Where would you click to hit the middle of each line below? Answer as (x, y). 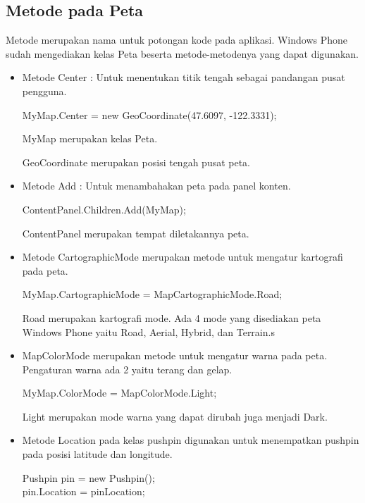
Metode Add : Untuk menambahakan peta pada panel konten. (156, 186)
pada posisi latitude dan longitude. (97, 454)
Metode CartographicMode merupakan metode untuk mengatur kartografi (182, 257)
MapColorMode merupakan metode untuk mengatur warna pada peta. (175, 355)
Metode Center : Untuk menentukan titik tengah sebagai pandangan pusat (184, 77)
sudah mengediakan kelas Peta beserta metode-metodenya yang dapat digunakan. (182, 53)
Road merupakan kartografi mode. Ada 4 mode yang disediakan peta (172, 317)
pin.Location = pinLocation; (83, 491)
